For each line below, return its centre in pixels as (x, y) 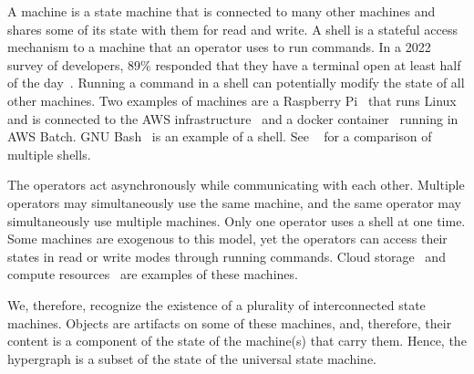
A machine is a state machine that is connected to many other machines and (222, 11)
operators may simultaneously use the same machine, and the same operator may (234, 202)
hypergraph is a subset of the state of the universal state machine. (192, 358)
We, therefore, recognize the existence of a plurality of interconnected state (216, 304)
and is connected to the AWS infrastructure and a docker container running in (233, 118)
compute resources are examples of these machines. (153, 274)
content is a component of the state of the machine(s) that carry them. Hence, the (237, 341)
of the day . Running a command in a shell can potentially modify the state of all (236, 83)
